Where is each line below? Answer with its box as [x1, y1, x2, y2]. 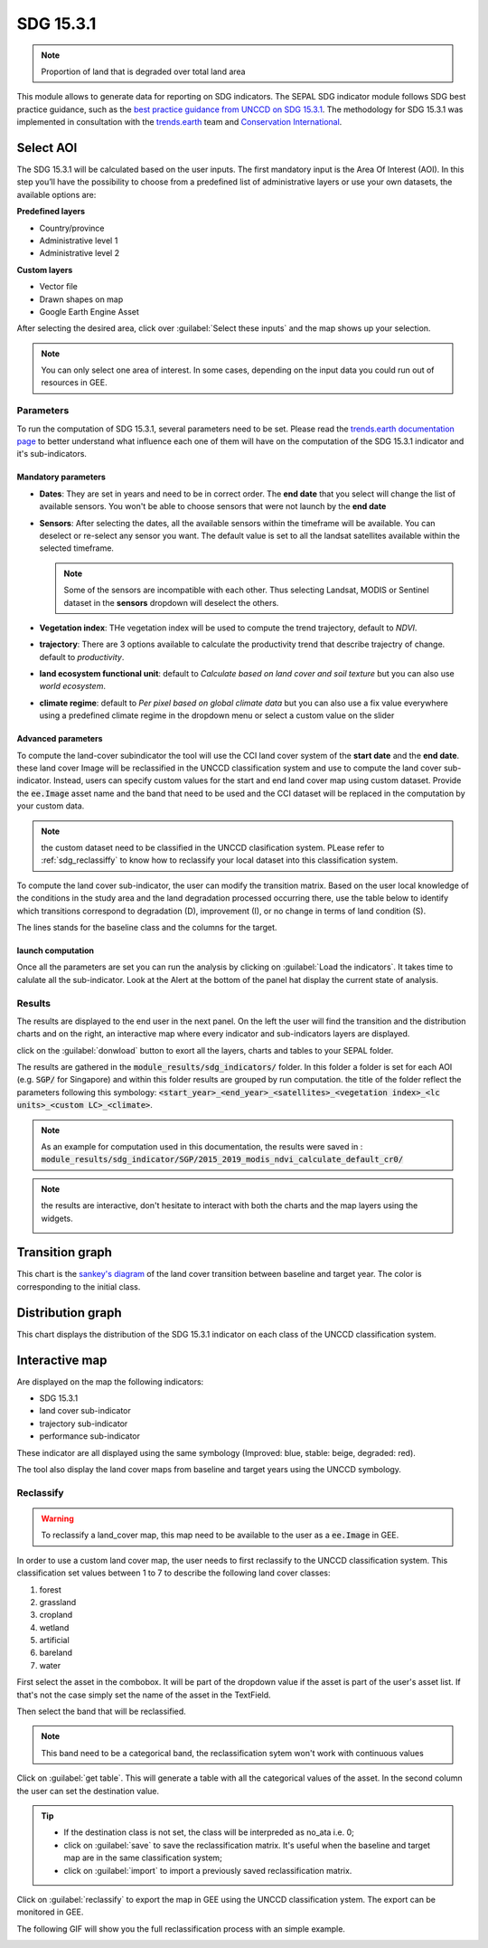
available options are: [16, 189, 97, 200]
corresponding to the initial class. [16, 1281, 141, 1292]
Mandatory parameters [16, 471, 106, 483]
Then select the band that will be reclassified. [16, 1706, 187, 1717]
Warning [41, 1513, 74, 1524]
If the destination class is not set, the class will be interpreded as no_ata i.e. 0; [63, 1827, 354, 1838]
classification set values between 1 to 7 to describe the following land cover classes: [16, 1567, 331, 1578]
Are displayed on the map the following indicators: [16, 1376, 204, 1387]
